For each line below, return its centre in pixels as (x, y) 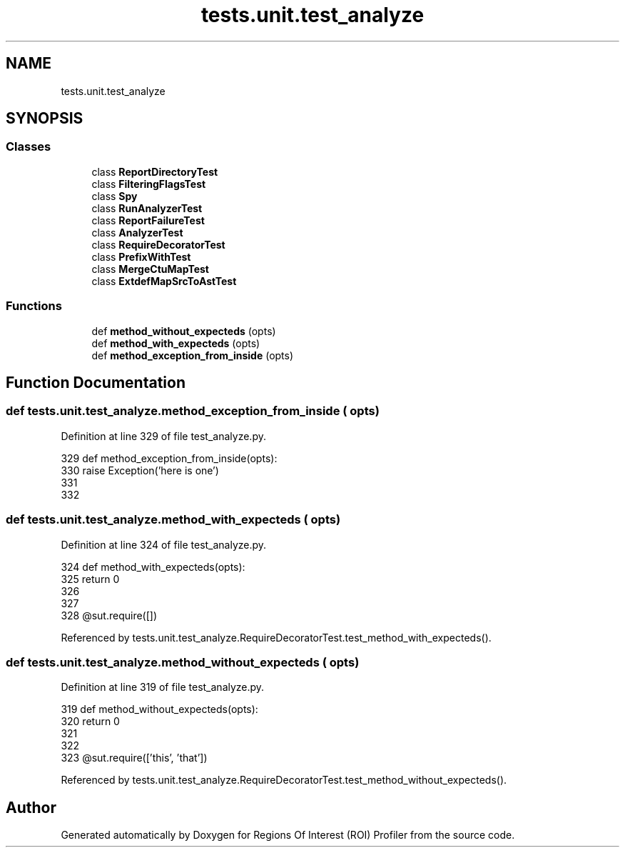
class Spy (115, 196)
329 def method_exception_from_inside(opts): (169, 458)
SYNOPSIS (45, 119)
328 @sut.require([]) (109, 615)
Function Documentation (96, 382)
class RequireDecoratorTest (158, 244)
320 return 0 (90, 722)
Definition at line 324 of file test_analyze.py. (164, 544)
